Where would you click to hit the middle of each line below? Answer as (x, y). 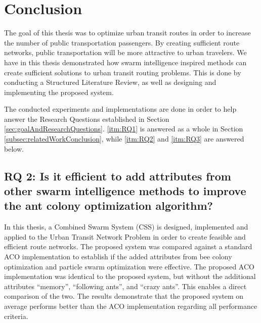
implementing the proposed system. (59, 92)
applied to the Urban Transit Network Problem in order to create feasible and (125, 236)
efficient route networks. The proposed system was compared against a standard (128, 246)
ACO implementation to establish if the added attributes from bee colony (118, 257)
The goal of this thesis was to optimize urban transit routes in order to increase (127, 33)
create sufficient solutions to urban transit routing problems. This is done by (123, 72)
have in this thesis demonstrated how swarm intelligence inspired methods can (125, 62)
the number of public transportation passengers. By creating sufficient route (122, 42)
